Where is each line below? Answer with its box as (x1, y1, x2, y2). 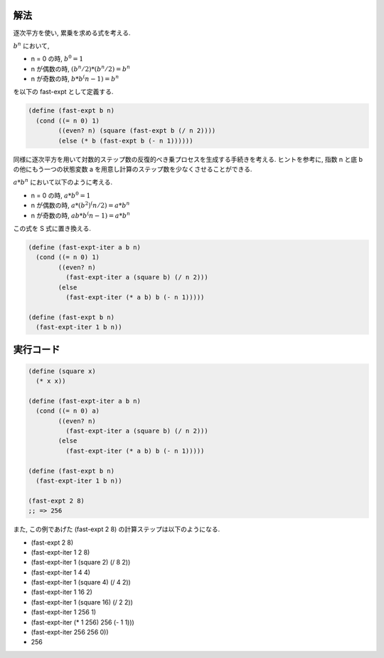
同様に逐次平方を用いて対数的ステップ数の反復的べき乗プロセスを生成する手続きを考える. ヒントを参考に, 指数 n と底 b (13, 155, 363, 163)
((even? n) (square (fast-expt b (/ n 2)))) (58, 127, 216, 135)
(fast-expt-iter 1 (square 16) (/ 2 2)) (31, 597, 133, 606)
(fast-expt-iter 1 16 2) (31, 588, 92, 597)
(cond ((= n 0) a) (36, 407, 100, 415)
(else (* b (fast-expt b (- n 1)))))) (58, 136, 193, 145)
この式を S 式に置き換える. (13, 224, 92, 232)
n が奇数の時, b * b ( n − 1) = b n (31, 73, 119, 83)
